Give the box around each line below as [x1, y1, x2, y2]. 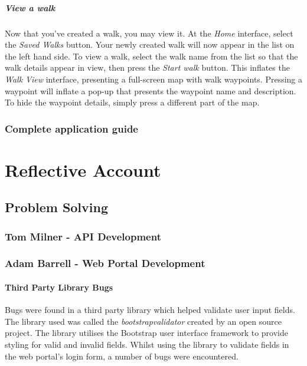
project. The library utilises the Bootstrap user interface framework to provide [5, 327, 288, 339]
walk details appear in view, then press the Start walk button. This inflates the [5, 61, 290, 74]
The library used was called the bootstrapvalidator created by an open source [5, 315, 282, 327]
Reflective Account [5, 157, 161, 182]
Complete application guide [5, 121, 138, 136]
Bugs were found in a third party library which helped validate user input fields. [5, 304, 295, 316]
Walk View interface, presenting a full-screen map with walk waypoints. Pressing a [5, 72, 303, 85]
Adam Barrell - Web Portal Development [5, 256, 205, 271]
